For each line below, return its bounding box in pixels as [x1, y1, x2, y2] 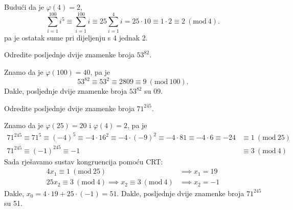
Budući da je [4, 2, 44, 12]
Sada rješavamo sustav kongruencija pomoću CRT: [4, 156, 163, 166]
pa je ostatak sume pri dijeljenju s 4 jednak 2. [4, 32, 148, 43]
